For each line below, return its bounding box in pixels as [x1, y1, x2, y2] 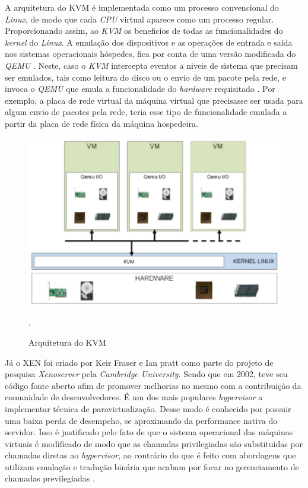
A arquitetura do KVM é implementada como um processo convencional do [5, 1, 279, 13]
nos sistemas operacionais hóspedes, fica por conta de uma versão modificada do [5, 47, 296, 60]
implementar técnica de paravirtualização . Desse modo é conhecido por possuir [5, 402, 291, 414]
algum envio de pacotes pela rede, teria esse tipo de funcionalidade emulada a [5, 106, 287, 118]
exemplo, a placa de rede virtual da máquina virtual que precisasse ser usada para [5, 94, 303, 106]
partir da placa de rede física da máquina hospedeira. [5, 117, 198, 129]
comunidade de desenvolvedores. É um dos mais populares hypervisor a [5, 391, 263, 403]
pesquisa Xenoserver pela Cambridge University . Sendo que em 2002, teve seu [5, 368, 288, 380]
